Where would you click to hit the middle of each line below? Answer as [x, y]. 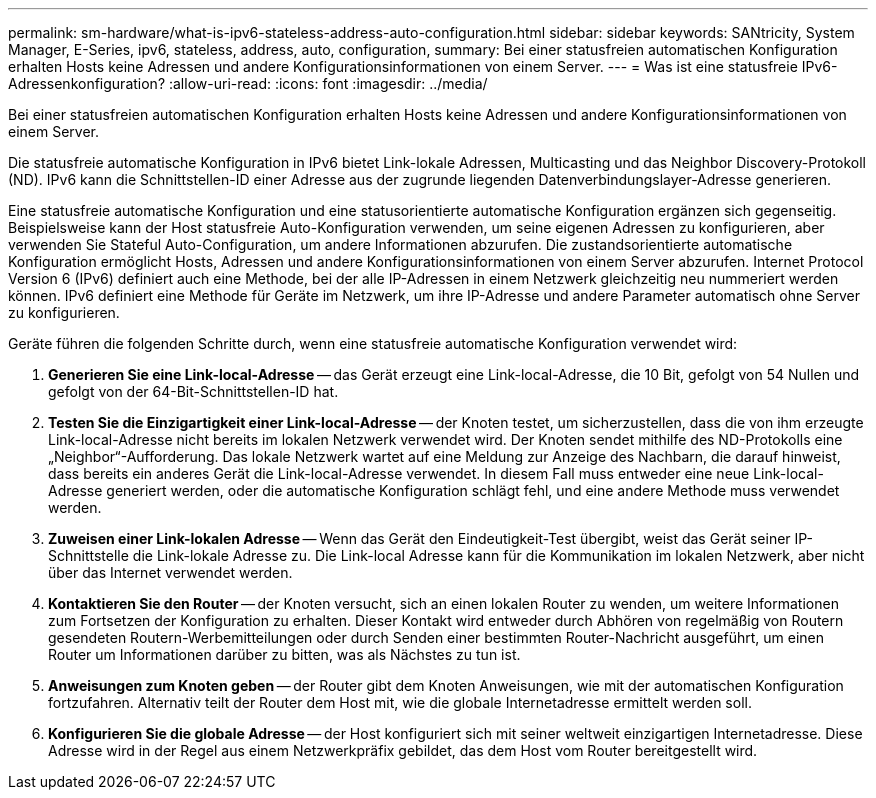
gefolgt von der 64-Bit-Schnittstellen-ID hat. [193, 391]
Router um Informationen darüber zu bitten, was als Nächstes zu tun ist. [284, 654]
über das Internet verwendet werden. [170, 572]
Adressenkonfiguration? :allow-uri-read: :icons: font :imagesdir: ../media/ [248, 83]
